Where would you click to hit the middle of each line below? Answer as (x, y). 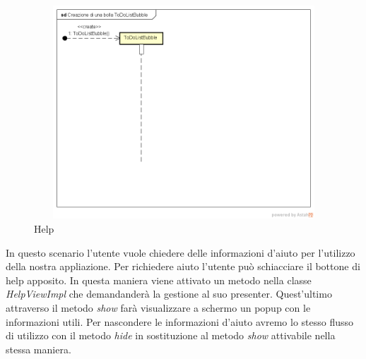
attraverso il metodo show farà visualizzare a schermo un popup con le (158, 307)
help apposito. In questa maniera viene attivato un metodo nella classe (159, 280)
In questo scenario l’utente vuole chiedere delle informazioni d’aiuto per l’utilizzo (181, 252)
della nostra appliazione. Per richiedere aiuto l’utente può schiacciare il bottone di (183, 266)
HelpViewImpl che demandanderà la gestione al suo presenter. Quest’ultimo (169, 294)
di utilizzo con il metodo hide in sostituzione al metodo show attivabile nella (171, 335)
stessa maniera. (39, 349)
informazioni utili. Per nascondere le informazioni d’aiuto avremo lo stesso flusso (180, 321)
